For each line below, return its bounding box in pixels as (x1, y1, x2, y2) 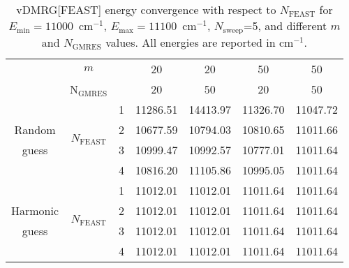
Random (14, 121, 56, 137)
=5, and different (244, 17, 327, 33)
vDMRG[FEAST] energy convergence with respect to (16, 1, 276, 17)
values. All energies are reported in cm (105, 33, 294, 50)
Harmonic (11, 202, 59, 218)
